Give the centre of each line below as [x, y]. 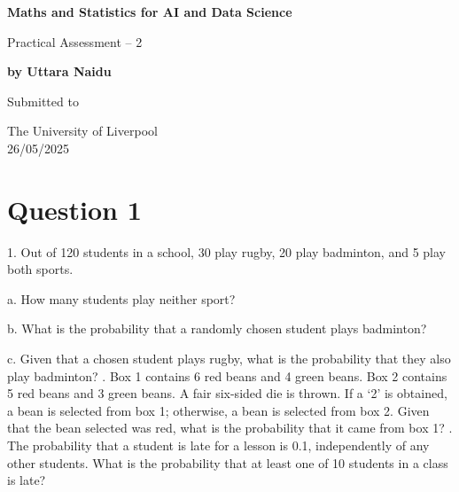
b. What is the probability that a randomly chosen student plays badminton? [217, 328]
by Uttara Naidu [59, 71]
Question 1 [74, 209]
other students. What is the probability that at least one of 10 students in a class [228, 462]
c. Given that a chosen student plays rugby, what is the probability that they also [229, 359]
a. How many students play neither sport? [121, 298]
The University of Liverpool [82, 131]
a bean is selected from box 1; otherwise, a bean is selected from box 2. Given [218, 410]
